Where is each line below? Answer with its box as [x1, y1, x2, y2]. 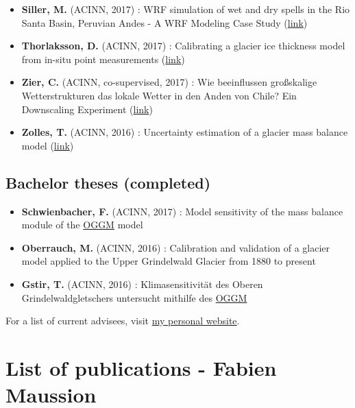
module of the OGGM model [21, 217, 143, 232]
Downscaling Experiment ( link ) [21, 101, 153, 116]
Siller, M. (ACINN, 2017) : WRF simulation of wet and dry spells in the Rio [21, 2, 350, 16]
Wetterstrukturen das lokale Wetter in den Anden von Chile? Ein [21, 88, 297, 102]
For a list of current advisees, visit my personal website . [5, 313, 240, 328]
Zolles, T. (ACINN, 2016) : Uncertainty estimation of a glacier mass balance [21, 125, 348, 139]
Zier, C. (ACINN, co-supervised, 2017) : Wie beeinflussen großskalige [21, 75, 317, 89]
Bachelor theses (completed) [5, 171, 211, 193]
